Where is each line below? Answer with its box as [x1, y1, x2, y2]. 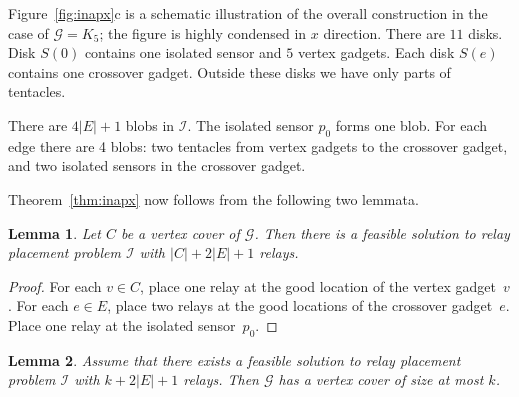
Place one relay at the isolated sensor [8, 314, 236, 335]
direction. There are [323, 22, 445, 43]
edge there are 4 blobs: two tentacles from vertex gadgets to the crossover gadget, [8, 135, 508, 156]
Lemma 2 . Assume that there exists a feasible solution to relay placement [8, 349, 461, 370]
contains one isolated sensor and [84, 42, 282, 63]
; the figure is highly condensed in [99, 22, 307, 43]
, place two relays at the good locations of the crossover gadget [107, 295, 493, 316]
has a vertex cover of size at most [278, 369, 484, 390]
